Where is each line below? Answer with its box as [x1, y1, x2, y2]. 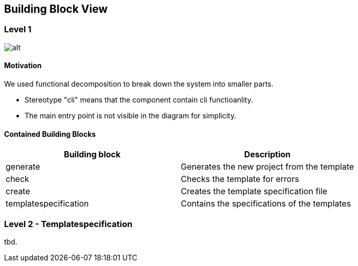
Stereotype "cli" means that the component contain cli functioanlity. [25, 95, 253, 105]
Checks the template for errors [181, 174, 299, 185]
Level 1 [4, 24, 32, 35]
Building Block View [4, 3, 108, 15]
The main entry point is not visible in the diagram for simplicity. [25, 111, 237, 120]
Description [244, 149, 291, 160]
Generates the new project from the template [181, 161, 354, 172]
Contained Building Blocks [4, 129, 96, 138]
